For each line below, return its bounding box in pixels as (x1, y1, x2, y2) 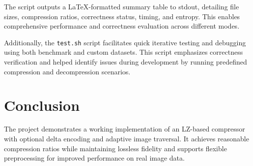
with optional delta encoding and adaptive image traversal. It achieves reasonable (4, 133, 249, 143)
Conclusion (4, 95, 80, 115)
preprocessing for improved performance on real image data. (4, 153, 185, 163)
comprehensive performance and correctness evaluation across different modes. (4, 21, 240, 31)
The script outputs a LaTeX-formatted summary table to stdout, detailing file (4, 1, 239, 11)
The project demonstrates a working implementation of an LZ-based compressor (4, 124, 245, 134)
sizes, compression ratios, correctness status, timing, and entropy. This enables (4, 11, 240, 21)
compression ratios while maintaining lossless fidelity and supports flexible (4, 143, 227, 153)
